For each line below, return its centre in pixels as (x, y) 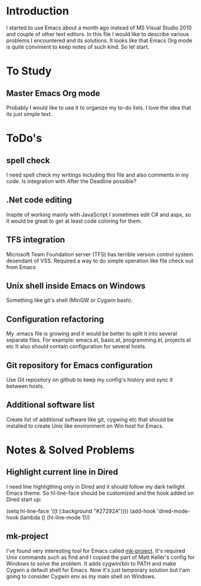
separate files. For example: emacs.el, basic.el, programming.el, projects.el (99, 340)
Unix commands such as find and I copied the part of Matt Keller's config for (101, 557)
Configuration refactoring (55, 319)
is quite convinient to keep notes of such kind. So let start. (78, 47)
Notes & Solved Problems (70, 450)
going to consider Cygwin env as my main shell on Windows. (81, 576)
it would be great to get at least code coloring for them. (74, 221)
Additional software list (51, 405)
